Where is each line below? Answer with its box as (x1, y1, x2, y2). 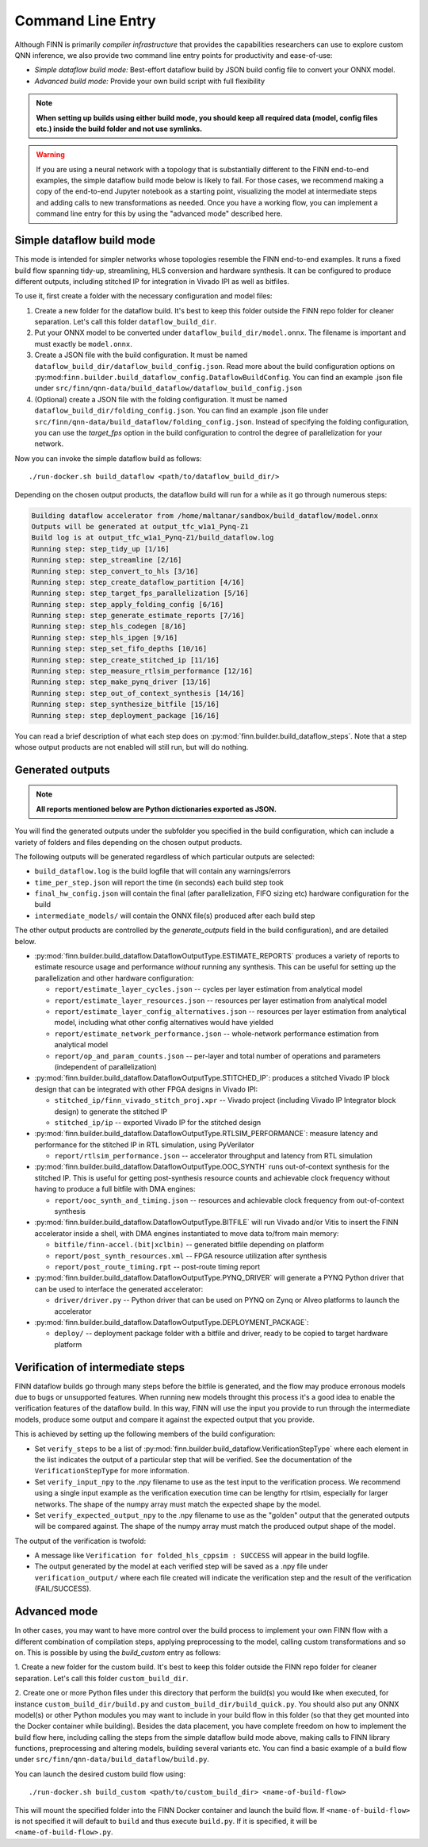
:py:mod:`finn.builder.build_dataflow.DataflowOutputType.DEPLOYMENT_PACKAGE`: (34, 1317, 309, 1327)
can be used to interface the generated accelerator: (34, 1284, 204, 1293)
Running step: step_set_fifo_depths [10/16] (31, 644, 208, 654)
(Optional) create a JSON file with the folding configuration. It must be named (34, 394, 288, 404)
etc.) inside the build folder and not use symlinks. (36, 124, 203, 133)
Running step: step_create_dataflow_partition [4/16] (31, 578, 245, 586)
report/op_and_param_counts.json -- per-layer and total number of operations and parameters (54, 1051, 380, 1061)
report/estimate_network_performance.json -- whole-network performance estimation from (54, 1028, 380, 1039)
